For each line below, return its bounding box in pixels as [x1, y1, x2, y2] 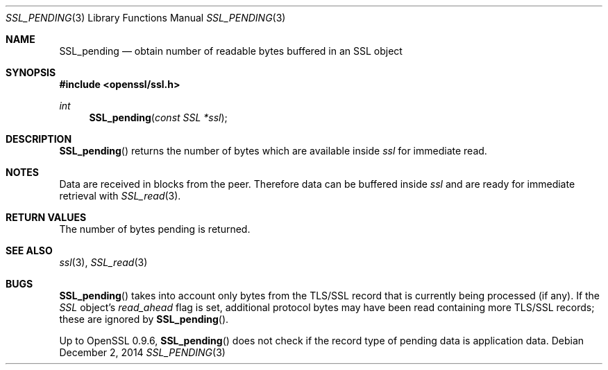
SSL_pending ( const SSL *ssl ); [89, 112, 228, 123]
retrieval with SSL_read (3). [59, 190, 181, 202]
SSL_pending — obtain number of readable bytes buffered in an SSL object [59, 45, 403, 57]
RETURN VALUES [6, 211, 87, 223]
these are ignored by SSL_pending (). [59, 313, 229, 325]
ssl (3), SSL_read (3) [59, 256, 148, 268]
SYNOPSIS [6, 67, 56, 78]
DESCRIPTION [6, 133, 72, 145]
